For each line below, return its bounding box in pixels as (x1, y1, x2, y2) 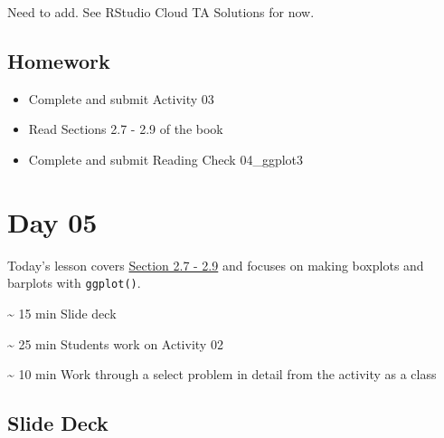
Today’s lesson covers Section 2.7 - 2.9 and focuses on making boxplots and (7, 255, 424, 274)
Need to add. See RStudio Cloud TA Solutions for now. (7, 3, 315, 21)
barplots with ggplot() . (7, 273, 141, 292)
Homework (7, 46, 110, 74)
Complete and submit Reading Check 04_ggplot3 (28, 149, 304, 168)
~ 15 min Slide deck (7, 303, 117, 322)
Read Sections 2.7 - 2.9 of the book (28, 119, 223, 138)
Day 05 (7, 203, 98, 240)
